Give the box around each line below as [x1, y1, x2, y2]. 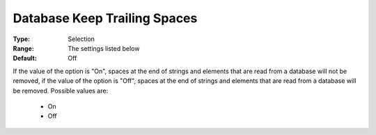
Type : [13, 35, 31, 43]
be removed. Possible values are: [13, 86, 108, 95]
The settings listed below [68, 44, 140, 52]
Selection [68, 35, 95, 43]
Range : [13, 44, 34, 52]
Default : [13, 54, 38, 63]
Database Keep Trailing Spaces [13, 10, 198, 26]
